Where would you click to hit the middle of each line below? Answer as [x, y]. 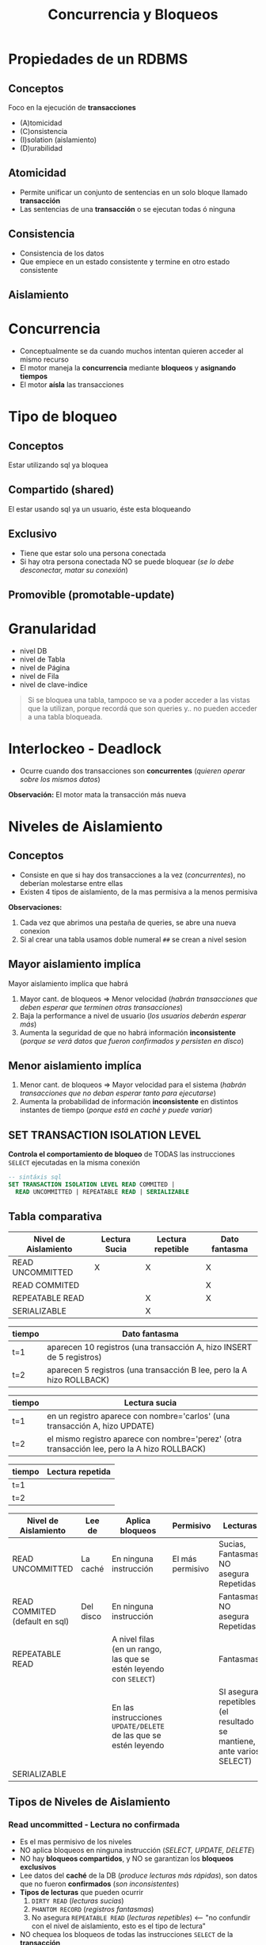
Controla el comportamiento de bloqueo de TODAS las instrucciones [122, 1154]
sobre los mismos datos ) [60, 779]
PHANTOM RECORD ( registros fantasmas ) [93, 1909]
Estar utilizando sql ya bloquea [58, 465]
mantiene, [237, 1741]
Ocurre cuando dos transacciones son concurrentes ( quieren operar [132, 770]
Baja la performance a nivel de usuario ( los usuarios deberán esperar [133, 1015]
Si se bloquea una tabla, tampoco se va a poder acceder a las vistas [139, 700]
